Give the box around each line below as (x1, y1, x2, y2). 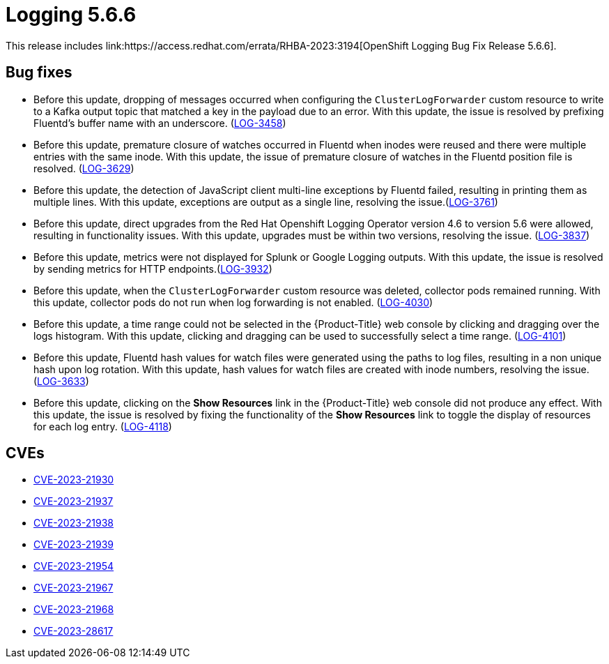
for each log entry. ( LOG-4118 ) (33, 420, 172, 432)
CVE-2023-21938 (33, 517, 114, 529)
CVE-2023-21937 (33, 495, 114, 508)
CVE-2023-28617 (33, 625, 114, 637)
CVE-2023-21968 (33, 603, 114, 616)
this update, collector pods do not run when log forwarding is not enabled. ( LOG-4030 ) (33, 296, 433, 308)
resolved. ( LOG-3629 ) (33, 162, 134, 174)
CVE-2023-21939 (33, 538, 114, 551)
